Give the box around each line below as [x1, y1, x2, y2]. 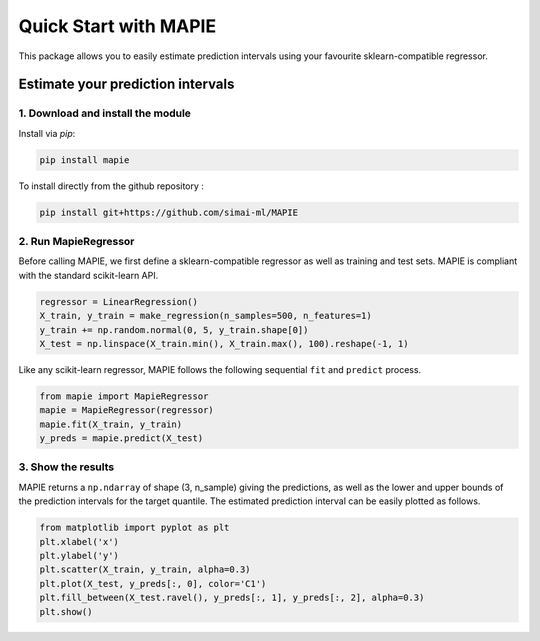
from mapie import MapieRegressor [39, 390, 209, 402]
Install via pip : [18, 127, 76, 139]
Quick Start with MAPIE [18, 15, 217, 37]
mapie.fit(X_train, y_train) [39, 418, 183, 430]
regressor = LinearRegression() [39, 296, 199, 307]
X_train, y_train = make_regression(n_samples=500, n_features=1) [39, 310, 372, 322]
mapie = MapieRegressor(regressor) [39, 405, 214, 416]
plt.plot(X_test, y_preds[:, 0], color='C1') [39, 578, 267, 589]
